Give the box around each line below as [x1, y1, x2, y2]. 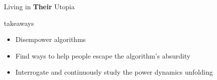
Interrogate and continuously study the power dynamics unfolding [15, 67, 213, 77]
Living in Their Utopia [4, 1, 75, 11]
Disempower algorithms [15, 34, 86, 44]
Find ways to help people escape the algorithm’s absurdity [15, 50, 191, 60]
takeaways [4, 18, 34, 28]
